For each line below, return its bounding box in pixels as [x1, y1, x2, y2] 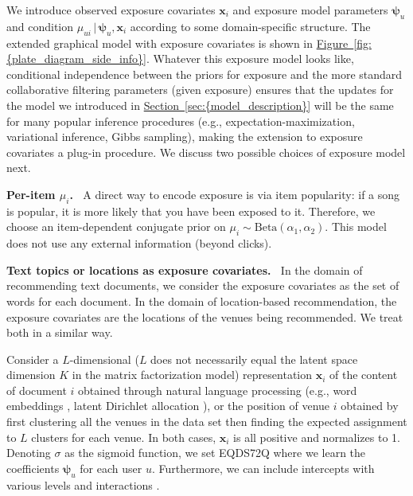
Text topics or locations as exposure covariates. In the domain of [6, 261, 363, 278]
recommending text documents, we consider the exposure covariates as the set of [6, 277, 399, 294]
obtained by [341, 397, 399, 414]
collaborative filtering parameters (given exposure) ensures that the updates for [6, 81, 394, 98]
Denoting [6, 444, 51, 461]
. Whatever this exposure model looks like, [146, 50, 354, 67]
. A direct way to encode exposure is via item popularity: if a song [69, 186, 400, 202]
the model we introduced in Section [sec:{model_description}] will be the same [6, 96, 394, 113]
